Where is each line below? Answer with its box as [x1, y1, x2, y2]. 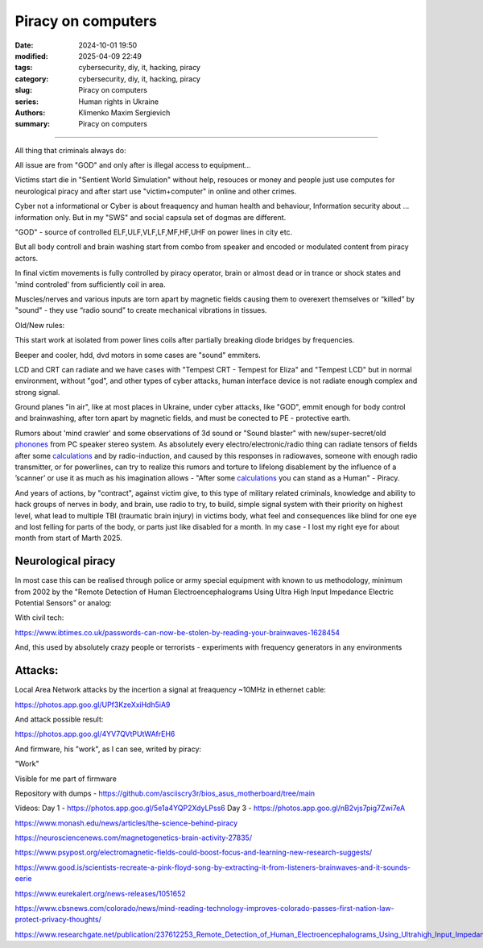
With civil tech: [14, 613, 64, 622]
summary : [14, 119, 51, 129]
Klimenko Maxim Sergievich [78, 107, 171, 117]
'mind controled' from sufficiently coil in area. [14, 279, 166, 289]
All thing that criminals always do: [14, 145, 126, 155]
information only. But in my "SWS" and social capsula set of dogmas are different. [14, 212, 287, 222]
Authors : [14, 107, 46, 117]
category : [14, 73, 49, 84]
